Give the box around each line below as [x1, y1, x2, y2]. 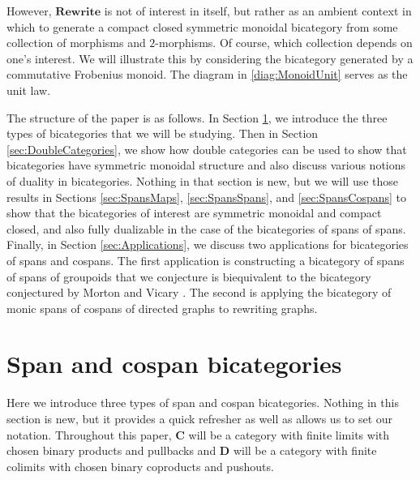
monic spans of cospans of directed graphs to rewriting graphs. [6, 299, 318, 316]
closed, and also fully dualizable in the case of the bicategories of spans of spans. [6, 220, 406, 237]
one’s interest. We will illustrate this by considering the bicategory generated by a [6, 49, 414, 66]
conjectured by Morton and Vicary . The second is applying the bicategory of [6, 284, 392, 301]
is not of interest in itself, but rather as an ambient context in [104, 2, 412, 19]
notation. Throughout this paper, [6, 426, 172, 443]
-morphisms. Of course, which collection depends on [155, 34, 413, 51]
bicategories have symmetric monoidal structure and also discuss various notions [6, 156, 406, 174]
